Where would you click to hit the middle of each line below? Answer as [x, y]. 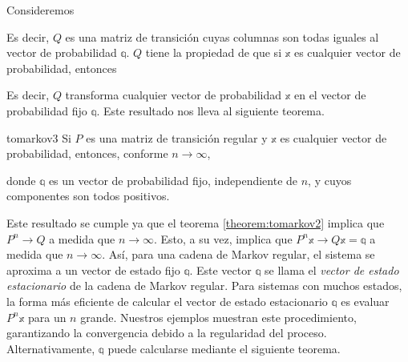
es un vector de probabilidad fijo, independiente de [173, 180]
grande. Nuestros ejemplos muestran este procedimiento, [218, 317]
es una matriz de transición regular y [177, 137]
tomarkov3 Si [39, 137]
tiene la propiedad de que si [214, 52]
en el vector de [330, 95]
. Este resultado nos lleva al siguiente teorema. [210, 110]
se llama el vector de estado [332, 269]
